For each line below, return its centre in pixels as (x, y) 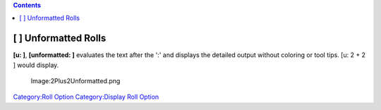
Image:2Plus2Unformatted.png (75, 81)
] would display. (36, 65)
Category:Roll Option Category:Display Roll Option (86, 97)
